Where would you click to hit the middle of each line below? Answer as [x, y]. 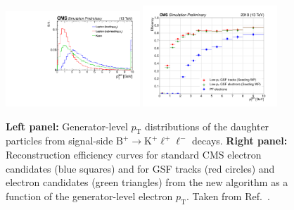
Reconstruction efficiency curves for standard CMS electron [134, 155]
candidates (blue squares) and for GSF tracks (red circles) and [140, 168]
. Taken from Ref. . [228, 196]
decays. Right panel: [240, 141]
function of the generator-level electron [89, 196]
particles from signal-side [59, 141]
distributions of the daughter [207, 126]
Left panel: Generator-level [67, 126]
